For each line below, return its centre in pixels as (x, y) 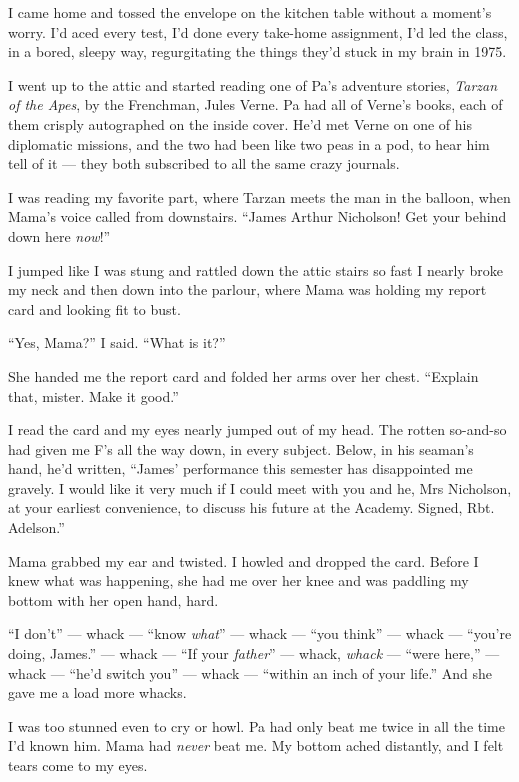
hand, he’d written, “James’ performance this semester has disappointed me (240, 468)
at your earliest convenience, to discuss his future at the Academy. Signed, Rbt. (251, 507)
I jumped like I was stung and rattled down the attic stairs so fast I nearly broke (255, 269)
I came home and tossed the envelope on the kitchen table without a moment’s (250, 12)
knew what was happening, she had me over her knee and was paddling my (238, 580)
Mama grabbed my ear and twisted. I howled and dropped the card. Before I (243, 560)
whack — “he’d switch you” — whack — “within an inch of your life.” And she (250, 672)
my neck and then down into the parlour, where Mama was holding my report (247, 289)
